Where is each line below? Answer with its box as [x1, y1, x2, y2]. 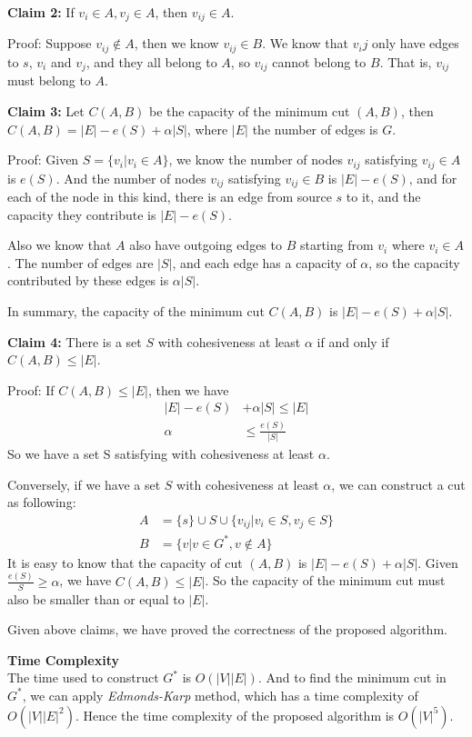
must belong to [7, 71, 91, 90]
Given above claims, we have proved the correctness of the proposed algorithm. [7, 620, 447, 639]
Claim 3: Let [7, 101, 85, 120]
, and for [408, 168, 457, 187]
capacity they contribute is [7, 204, 156, 224]
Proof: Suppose [7, 34, 92, 53]
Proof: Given [7, 150, 79, 169]
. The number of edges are [7, 253, 154, 272]
